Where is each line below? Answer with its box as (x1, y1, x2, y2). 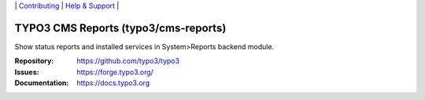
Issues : (14, 67, 39, 77)
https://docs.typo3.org (76, 78, 150, 87)
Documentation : (14, 78, 69, 87)
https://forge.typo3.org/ (76, 67, 153, 77)
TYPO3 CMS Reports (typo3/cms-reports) (14, 21, 227, 34)
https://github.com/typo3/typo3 (76, 56, 180, 66)
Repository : (14, 56, 54, 66)
